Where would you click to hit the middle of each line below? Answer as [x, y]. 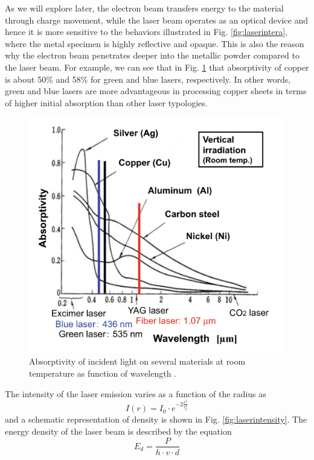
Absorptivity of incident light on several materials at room [137, 361]
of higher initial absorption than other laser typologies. [106, 102]
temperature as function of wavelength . [103, 373]
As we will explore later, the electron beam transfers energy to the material [144, 8]
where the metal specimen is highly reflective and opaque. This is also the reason [155, 43]
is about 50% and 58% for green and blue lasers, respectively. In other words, [148, 79]
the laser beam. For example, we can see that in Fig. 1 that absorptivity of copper [157, 67]
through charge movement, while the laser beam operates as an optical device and [157, 20]
